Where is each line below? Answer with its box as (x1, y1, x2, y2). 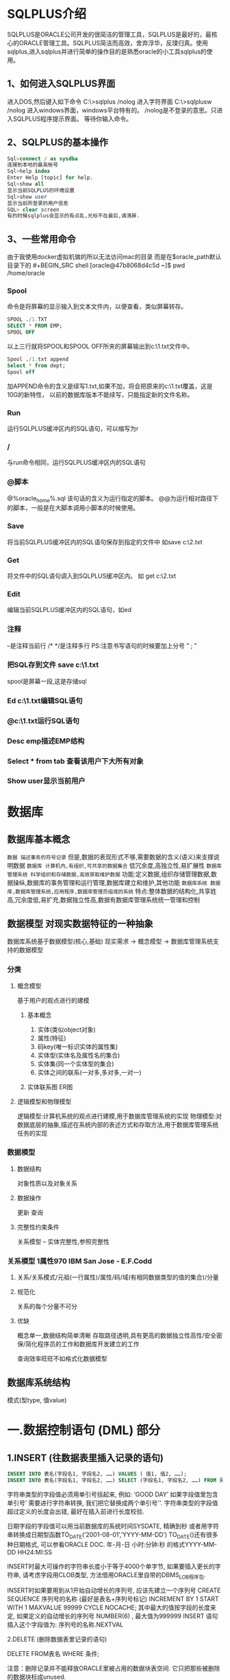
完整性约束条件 (16, 1223, 60, 1231)
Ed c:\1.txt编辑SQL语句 (7, 696, 84, 705)
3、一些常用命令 (7, 233, 77, 245)
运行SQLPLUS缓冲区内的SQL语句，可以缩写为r (7, 424, 139, 433)
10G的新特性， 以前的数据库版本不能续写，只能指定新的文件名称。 (7, 390, 194, 398)
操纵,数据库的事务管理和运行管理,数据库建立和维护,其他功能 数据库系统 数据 (12, 879, 221, 887)
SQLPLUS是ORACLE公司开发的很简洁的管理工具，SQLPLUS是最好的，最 (7, 30, 212, 38)
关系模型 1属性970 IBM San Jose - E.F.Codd (7, 1256, 153, 1265)
